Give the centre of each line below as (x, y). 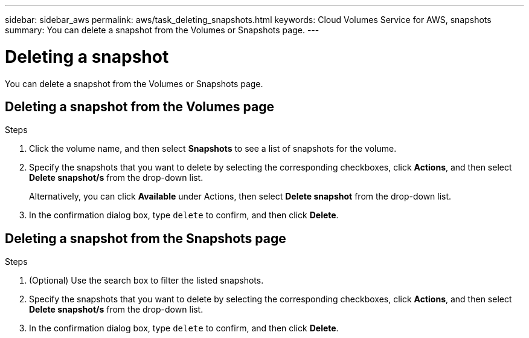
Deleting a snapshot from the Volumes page (139, 106)
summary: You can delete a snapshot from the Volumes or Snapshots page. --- (162, 30)
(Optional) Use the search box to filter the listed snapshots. (146, 281)
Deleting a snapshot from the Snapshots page (146, 238)
